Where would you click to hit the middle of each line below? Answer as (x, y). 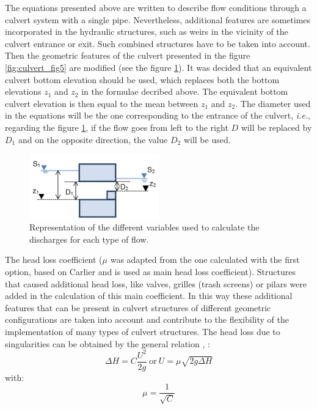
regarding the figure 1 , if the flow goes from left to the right (117, 127)
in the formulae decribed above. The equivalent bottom (185, 91)
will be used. (207, 139)
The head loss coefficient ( (54, 260)
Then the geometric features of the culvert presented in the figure (128, 55)
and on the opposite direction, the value (93, 139)
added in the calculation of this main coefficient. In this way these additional (149, 296)
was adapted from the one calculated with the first (205, 260)
